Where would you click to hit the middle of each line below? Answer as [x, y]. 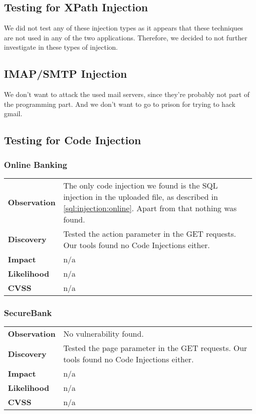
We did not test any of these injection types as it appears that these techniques [124, 28]
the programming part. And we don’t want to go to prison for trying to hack [120, 104]
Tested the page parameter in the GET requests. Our [155, 348]
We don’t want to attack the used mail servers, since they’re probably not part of [127, 94]
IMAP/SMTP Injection [65, 74]
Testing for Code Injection [73, 140]
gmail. [13, 113]
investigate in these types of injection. [61, 47]
